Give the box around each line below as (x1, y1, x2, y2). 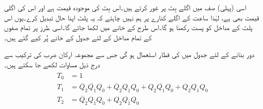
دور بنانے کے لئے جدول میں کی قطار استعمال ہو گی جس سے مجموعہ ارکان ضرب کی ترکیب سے (4, 49, 255, 60)
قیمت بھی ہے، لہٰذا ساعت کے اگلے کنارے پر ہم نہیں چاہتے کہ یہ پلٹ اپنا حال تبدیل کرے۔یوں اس (4, 12, 259, 22)
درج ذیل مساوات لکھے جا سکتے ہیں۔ (4, 59, 100, 69)
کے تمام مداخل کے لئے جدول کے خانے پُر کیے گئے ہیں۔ (4, 32, 152, 42)
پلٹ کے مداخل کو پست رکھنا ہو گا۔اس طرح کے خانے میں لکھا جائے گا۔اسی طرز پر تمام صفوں (4, 22, 253, 33)
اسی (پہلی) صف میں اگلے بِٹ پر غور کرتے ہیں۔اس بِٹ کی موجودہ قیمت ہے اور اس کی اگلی (4, 2, 246, 12)
